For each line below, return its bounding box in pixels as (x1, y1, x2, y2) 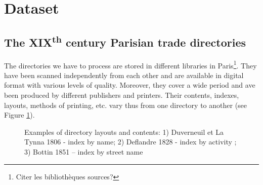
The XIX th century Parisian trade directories (4, 32, 246, 50)
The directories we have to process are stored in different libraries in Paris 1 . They (4, 58, 257, 70)
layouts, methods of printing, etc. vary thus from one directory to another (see (4, 99, 247, 110)
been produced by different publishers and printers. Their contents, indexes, (4, 90, 239, 100)
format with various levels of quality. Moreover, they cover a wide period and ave (4, 80, 255, 90)
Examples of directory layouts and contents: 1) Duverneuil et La (24, 126, 224, 137)
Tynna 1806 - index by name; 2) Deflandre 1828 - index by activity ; (24, 136, 237, 147)
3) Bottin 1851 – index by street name (24, 146, 143, 157)
